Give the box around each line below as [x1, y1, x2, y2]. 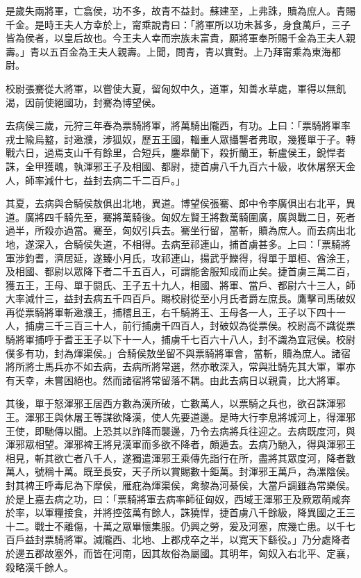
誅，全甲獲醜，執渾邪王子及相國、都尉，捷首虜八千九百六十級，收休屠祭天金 [6, 158, 355, 173]
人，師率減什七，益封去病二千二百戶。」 [6, 172, 185, 187]
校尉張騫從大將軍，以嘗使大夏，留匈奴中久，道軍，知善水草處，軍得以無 [6, 81, 336, 95]
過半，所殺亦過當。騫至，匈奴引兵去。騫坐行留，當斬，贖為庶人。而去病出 [6, 223, 346, 238]
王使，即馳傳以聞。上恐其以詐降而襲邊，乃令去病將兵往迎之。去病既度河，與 [6, 423, 355, 438]
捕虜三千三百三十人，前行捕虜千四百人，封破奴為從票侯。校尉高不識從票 [24, 318, 355, 333]
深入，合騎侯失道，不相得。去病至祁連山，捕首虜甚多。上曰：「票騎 [34, 236, 341, 251]
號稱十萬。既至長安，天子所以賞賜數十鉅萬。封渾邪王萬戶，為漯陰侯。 [34, 464, 355, 479]
